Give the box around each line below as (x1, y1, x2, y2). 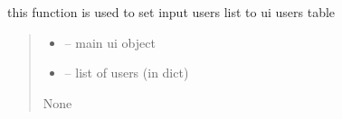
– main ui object (64, 32, 156, 51)
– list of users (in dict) (64, 63, 189, 82)
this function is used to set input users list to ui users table (7, 3, 336, 21)
